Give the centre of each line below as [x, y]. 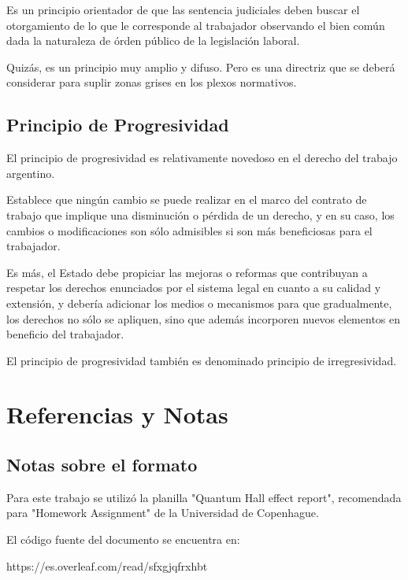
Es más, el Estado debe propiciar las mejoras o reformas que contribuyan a [187, 272]
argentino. [31, 173]
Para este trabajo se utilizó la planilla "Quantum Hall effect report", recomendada [204, 497]
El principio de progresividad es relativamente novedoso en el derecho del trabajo [202, 158]
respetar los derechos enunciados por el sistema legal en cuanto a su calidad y [194, 288]
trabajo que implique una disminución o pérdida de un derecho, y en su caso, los [200, 214]
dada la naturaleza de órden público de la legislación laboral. [153, 41]
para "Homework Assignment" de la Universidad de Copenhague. [163, 513]
